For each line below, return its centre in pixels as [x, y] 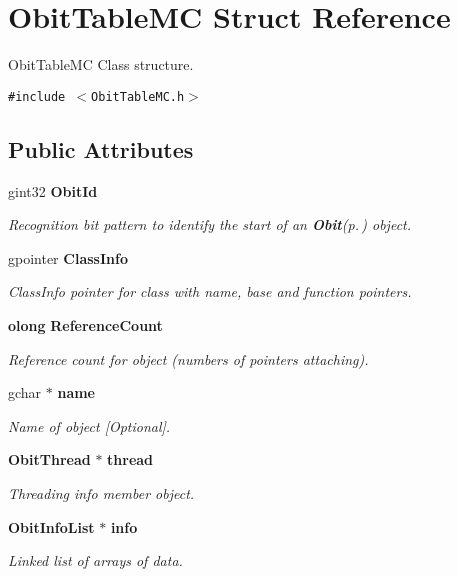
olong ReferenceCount [85, 324]
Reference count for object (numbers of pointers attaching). [188, 358]
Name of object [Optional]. [89, 425]
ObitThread [49, 459]
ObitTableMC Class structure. [101, 64]
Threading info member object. [101, 492]
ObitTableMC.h [138, 96]
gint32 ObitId [53, 190]
